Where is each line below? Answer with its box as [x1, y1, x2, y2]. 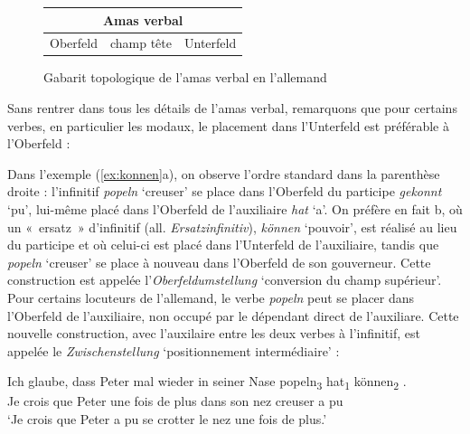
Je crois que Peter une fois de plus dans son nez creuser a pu [7, 392, 343, 410]
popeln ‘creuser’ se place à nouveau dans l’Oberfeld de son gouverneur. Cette [7, 252, 431, 271]
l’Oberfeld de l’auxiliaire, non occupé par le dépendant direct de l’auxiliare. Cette [7, 306, 459, 325]
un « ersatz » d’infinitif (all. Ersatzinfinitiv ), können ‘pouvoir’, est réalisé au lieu [7, 217, 457, 236]
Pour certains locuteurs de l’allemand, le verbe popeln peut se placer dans [7, 288, 415, 307]
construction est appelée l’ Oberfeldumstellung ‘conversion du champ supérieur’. [7, 270, 442, 289]
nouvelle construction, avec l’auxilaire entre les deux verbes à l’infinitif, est [7, 324, 421, 343]
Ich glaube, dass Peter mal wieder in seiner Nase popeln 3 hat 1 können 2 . [7, 372, 407, 393]
